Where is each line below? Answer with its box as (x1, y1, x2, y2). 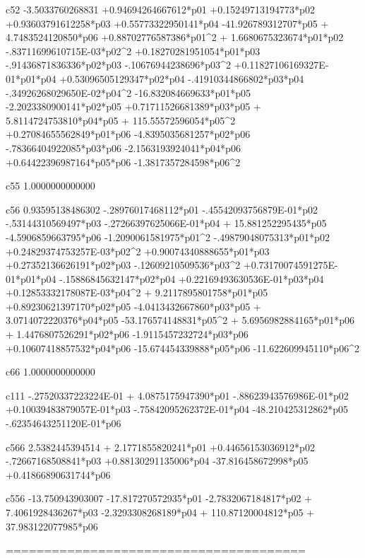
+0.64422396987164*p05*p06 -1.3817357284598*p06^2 (6, 154, 241, 169)
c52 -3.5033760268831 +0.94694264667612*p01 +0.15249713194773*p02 (6, 2, 315, 16)
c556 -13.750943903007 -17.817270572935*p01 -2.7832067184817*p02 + (6, 491, 312, 506)
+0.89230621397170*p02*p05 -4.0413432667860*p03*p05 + (6, 298, 261, 313)
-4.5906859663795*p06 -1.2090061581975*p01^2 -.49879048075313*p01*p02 (6, 229, 330, 244)
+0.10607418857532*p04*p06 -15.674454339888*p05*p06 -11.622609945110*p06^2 (6, 340, 359, 355)
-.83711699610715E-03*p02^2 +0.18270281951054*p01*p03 (6, 43, 261, 58)
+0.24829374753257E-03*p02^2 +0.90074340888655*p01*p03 (6, 243, 270, 258)
